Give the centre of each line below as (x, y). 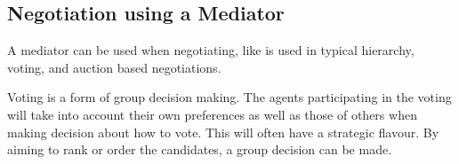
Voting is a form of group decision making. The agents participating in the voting (229, 97)
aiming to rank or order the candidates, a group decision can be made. (200, 149)
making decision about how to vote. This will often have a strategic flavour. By (223, 132)
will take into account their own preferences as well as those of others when (212, 114)
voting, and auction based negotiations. (114, 67)
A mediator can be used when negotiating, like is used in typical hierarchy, (211, 50)
